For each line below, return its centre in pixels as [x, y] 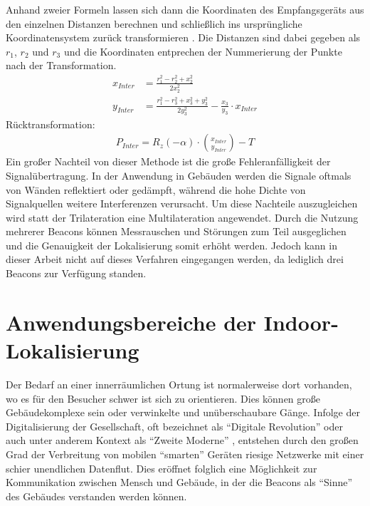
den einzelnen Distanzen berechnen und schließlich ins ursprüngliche [154, 23]
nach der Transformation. [61, 65]
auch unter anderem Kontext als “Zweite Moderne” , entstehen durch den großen [182, 440]
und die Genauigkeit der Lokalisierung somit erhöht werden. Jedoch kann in [171, 245]
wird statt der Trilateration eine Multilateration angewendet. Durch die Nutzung [182, 217]
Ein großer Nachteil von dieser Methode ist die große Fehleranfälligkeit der [168, 161]
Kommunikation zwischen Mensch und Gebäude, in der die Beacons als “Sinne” [179, 482]
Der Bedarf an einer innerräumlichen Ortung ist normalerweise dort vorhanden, [179, 384]
